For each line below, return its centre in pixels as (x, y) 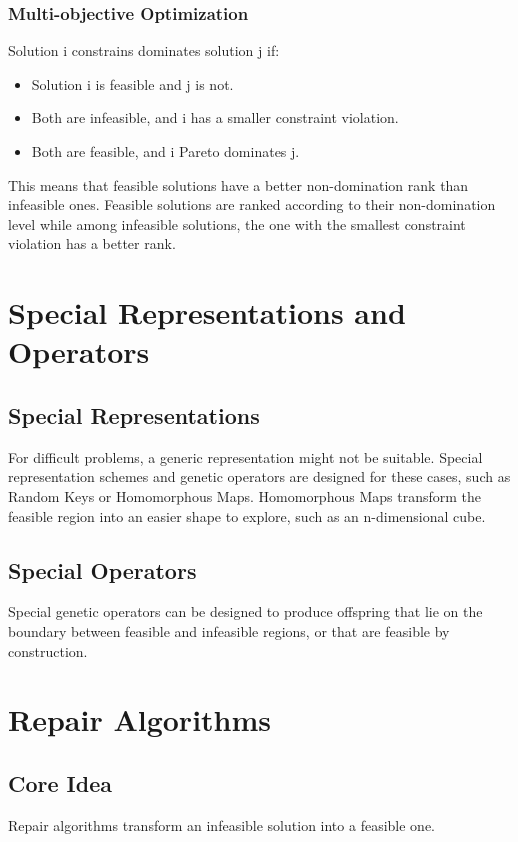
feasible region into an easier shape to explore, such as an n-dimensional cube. (247, 515)
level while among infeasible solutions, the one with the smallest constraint (237, 223)
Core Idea (60, 782)
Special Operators (102, 569)
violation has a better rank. (92, 243)
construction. (48, 650)
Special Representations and (207, 312)
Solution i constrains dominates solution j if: (144, 50)
